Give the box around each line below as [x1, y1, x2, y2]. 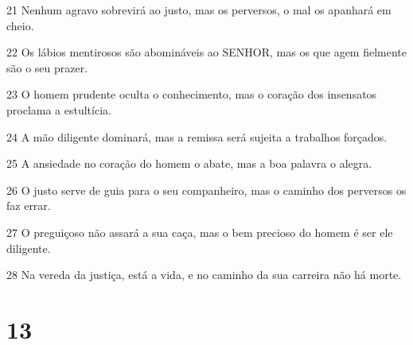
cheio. [6, 17, 34, 33]
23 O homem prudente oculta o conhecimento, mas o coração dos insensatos [6, 86, 377, 103]
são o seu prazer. [6, 59, 88, 76]
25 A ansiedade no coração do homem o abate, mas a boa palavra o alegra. [6, 155, 372, 172]
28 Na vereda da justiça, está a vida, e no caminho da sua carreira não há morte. [6, 266, 402, 283]
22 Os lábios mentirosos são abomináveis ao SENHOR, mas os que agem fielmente [6, 44, 407, 60]
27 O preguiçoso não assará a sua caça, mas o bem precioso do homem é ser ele [6, 223, 393, 240]
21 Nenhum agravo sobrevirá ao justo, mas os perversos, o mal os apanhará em [6, 2, 392, 17]
